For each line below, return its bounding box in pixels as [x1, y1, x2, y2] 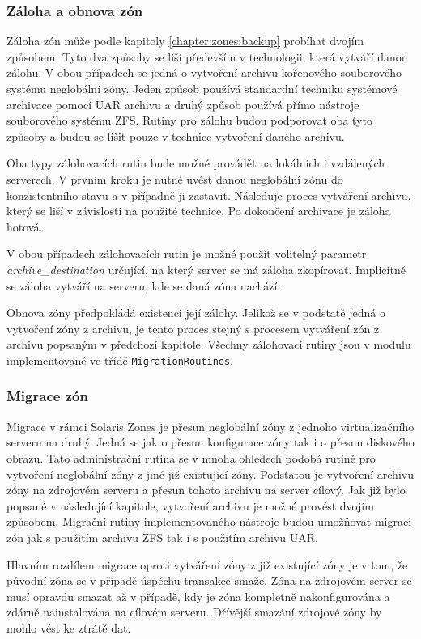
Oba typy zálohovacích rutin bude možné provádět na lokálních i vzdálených [6, 154, 385, 171]
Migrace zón [6, 386, 88, 406]
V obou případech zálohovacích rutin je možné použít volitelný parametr [6, 245, 367, 262]
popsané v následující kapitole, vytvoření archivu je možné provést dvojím [6, 497, 374, 514]
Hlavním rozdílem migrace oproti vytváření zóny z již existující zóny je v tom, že [6, 556, 408, 573]
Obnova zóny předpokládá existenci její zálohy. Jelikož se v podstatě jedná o [6, 304, 385, 321]
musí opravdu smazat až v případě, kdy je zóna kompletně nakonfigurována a [6, 587, 390, 604]
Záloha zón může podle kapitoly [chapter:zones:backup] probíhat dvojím [6, 32, 364, 49]
